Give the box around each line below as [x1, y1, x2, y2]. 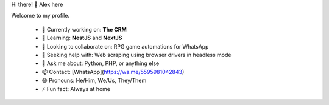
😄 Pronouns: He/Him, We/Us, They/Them [41, 76, 147, 84]
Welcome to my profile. [11, 12, 70, 19]
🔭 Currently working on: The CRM [41, 25, 127, 33]
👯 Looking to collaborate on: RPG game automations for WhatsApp [41, 42, 209, 50]
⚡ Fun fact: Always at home [41, 85, 111, 92]
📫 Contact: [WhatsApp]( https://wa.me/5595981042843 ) [41, 68, 185, 75]
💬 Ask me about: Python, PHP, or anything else [41, 59, 160, 67]
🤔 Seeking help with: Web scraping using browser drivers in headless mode [41, 51, 232, 58]
